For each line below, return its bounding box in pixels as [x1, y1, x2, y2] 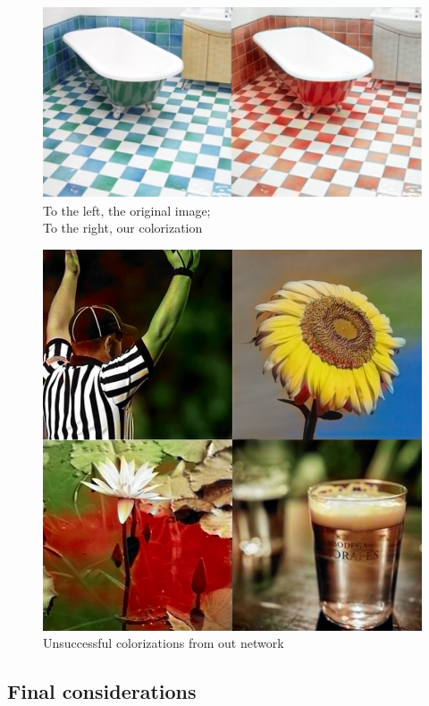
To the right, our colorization [43, 218, 203, 237]
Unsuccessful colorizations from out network [43, 634, 284, 652]
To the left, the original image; [43, 200, 211, 219]
